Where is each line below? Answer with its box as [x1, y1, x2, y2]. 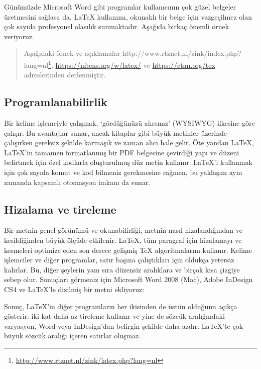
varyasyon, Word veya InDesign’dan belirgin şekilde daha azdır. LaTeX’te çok [4, 320, 243, 331]
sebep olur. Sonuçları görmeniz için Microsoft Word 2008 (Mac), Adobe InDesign [4, 274, 253, 285]
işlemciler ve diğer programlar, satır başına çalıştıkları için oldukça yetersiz [4, 254, 234, 265]
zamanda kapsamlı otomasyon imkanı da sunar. [4, 176, 151, 187]
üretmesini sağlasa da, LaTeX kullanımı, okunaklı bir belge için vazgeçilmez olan [4, 11, 252, 22]
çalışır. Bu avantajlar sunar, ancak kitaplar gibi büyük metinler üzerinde [4, 127, 227, 138]
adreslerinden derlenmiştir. [24, 69, 106, 80]
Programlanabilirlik [4, 94, 107, 110]
